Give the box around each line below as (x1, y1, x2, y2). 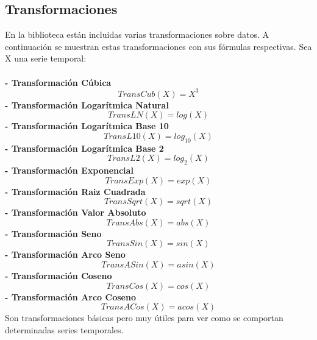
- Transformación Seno (5, 227, 102, 239)
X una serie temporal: (5, 52, 87, 65)
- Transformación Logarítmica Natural (5, 98, 169, 111)
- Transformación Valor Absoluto (5, 206, 146, 219)
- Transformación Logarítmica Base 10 (5, 119, 169, 132)
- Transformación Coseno (5, 269, 112, 282)
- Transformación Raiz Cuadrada (5, 185, 146, 197)
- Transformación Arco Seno (5, 248, 126, 261)
